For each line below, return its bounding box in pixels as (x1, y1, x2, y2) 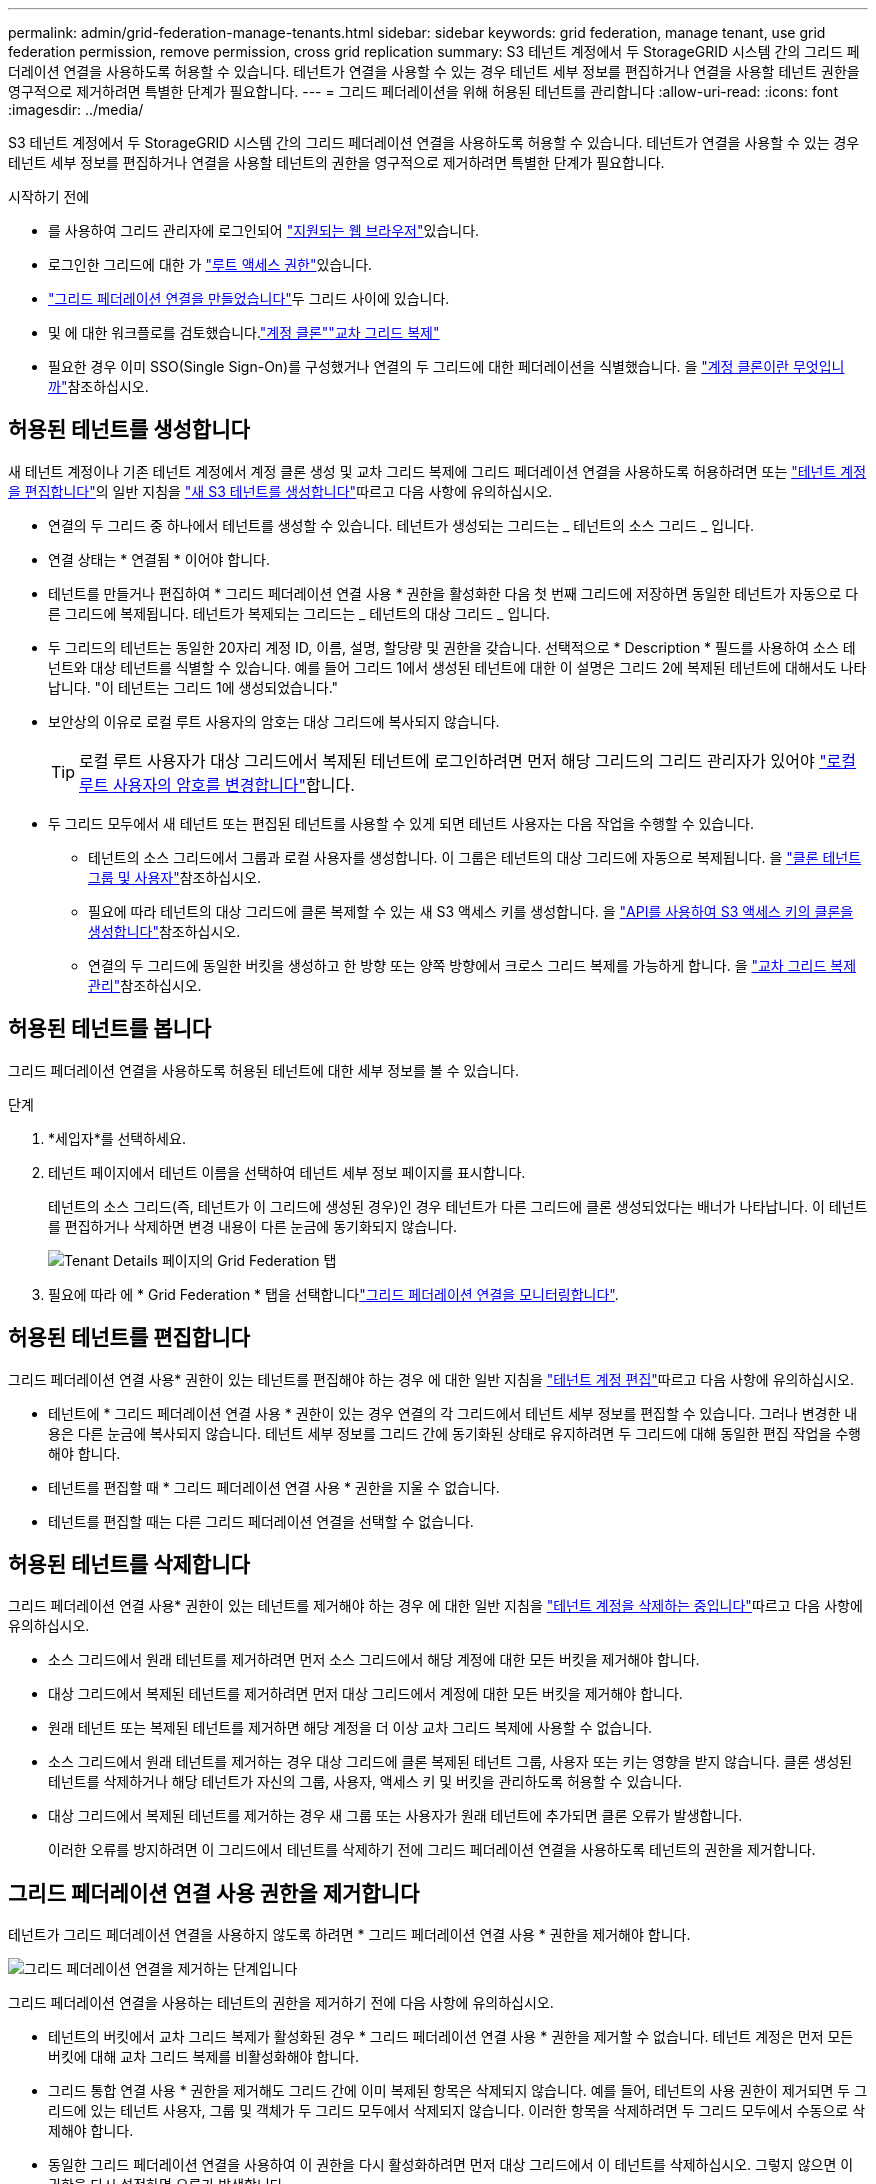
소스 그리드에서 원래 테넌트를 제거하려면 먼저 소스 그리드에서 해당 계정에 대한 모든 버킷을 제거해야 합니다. (48, 1651, 700, 1669)
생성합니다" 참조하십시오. (88, 922, 241, 940)
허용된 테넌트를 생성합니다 (8, 417, 250, 443)
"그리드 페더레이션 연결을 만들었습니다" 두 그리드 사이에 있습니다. (48, 290, 450, 307)
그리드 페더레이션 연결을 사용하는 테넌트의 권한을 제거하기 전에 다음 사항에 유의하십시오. (8, 1994, 554, 2012)
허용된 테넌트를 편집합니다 (8, 1325, 250, 1351)
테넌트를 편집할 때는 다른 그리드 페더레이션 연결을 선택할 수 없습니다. (48, 1512, 474, 1530)
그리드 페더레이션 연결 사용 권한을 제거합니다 (8, 1880, 420, 1906)
